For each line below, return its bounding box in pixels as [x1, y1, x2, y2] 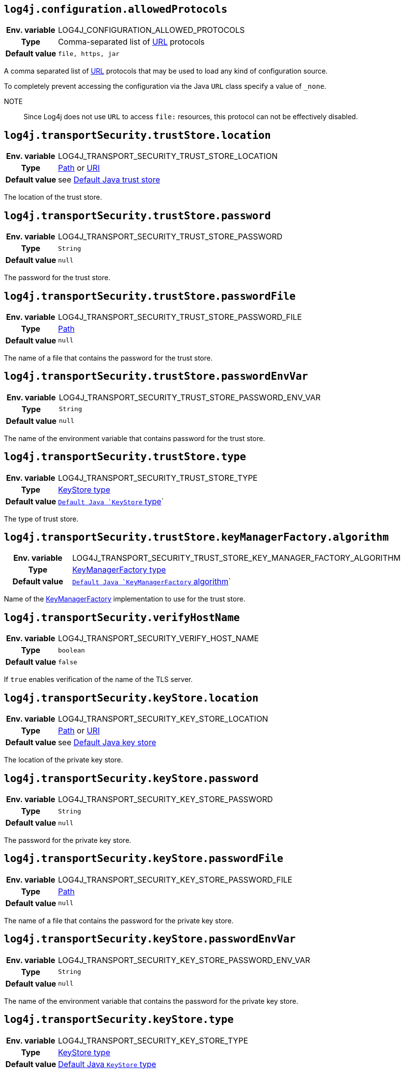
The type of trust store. [4, 514, 79, 523]
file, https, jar [58, 50, 120, 57]
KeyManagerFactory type [72, 565, 166, 575]
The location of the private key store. [4, 756, 123, 764]
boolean [58, 646, 85, 654]
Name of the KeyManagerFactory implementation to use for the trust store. [4, 595, 245, 603]
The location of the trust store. [4, 193, 102, 202]
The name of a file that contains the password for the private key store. [4, 916, 234, 925]
